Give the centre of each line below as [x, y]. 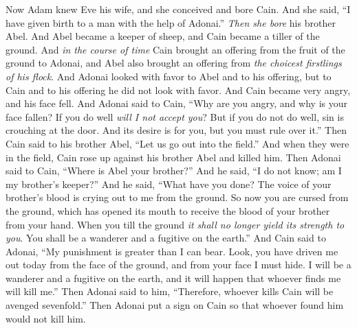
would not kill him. [46, 318]
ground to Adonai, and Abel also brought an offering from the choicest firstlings [174, 63]
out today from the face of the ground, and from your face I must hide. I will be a [178, 265]
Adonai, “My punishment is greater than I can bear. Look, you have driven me [172, 251]
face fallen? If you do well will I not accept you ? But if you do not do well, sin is [175, 116]
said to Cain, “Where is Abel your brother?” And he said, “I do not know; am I [174, 171]
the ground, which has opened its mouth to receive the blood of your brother [168, 210]
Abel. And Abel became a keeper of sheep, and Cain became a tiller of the [163, 36]
